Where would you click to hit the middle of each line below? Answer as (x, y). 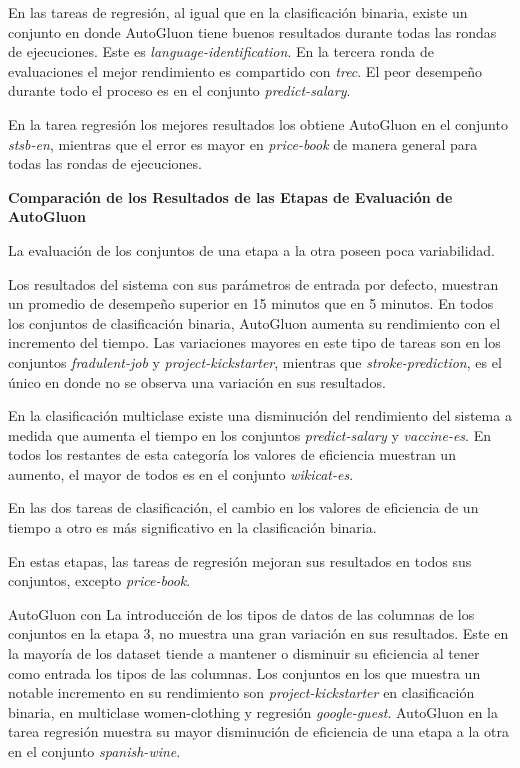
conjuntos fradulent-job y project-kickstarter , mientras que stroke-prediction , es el (255, 361)
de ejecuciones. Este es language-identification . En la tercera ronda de (221, 51)
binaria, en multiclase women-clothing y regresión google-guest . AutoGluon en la (253, 711)
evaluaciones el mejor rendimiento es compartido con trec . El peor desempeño (245, 70)
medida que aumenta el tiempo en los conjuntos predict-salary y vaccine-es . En (249, 434)
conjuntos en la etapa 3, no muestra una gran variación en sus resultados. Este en (258, 633)
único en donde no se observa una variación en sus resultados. (197, 381)
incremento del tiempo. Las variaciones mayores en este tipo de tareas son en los (254, 342)
